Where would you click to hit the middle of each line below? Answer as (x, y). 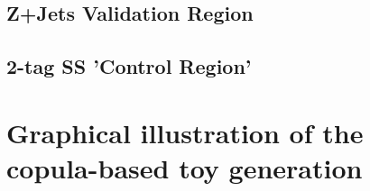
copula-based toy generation (185, 167)
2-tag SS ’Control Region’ (129, 66)
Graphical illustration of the (185, 132)
